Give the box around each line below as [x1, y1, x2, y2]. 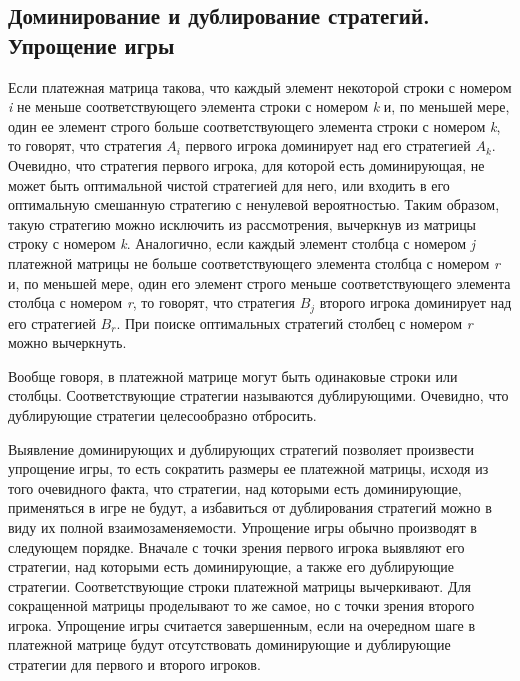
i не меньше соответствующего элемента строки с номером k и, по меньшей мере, [8, 96, 510, 117]
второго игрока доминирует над [319, 292, 512, 313]
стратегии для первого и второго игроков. [8, 654, 261, 675]
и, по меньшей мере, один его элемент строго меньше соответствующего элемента [8, 272, 511, 293]
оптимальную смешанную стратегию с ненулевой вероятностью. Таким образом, [8, 194, 500, 215]
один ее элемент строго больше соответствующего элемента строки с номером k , [8, 115, 501, 136]
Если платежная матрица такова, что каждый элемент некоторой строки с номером [8, 76, 512, 97]
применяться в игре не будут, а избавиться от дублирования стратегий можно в [8, 497, 492, 518]
